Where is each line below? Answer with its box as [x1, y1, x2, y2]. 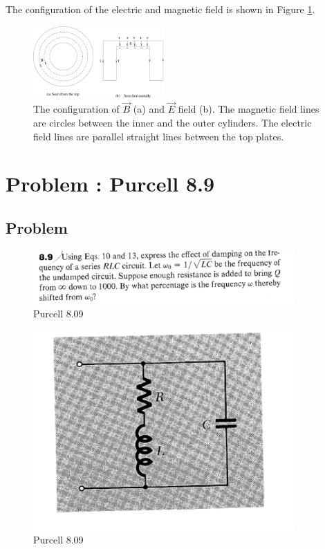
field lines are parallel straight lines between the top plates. [33, 129, 284, 143]
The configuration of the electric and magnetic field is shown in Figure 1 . [6, 2, 315, 16]
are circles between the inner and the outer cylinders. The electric [33, 115, 312, 130]
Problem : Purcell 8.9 [6, 169, 215, 198]
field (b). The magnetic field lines [178, 102, 319, 116]
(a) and [133, 102, 165, 116]
